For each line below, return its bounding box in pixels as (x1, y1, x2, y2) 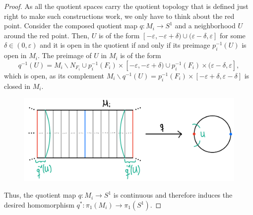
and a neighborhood (175, 20, 236, 31)
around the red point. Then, (4, 30, 90, 40)
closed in (4, 80, 30, 91)
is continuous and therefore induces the (113, 190, 233, 200)
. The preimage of (37, 50, 92, 61)
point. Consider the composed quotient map (4, 20, 137, 31)
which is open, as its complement (4, 70, 105, 80)
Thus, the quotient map (4, 190, 76, 200)
